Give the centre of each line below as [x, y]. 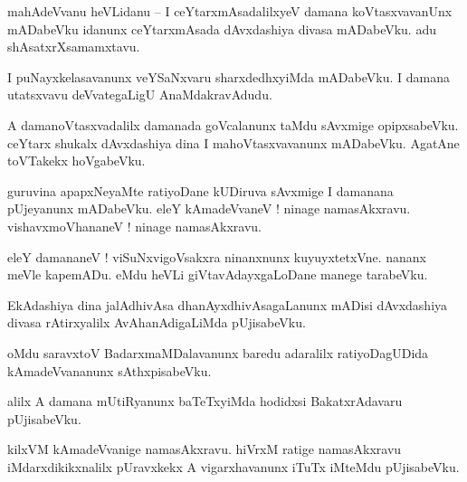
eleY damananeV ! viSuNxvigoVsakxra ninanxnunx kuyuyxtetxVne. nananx [217, 256]
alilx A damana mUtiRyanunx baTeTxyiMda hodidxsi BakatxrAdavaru [205, 401]
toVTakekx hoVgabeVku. [76, 161]
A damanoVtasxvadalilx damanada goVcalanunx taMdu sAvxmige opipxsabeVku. [233, 124]
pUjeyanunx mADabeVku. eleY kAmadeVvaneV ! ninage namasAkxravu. [209, 208]
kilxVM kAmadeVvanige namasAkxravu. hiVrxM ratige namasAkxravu [205, 449]
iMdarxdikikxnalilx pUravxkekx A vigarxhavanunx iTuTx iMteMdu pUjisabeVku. [233, 466]
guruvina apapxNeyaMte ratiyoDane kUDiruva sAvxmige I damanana [200, 190]
